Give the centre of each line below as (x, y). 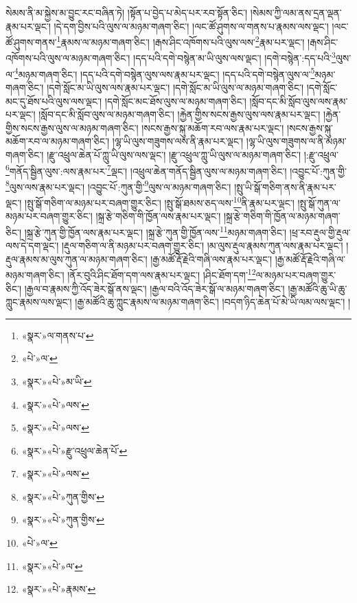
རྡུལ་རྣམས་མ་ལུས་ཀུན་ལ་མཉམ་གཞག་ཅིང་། (77, 259)
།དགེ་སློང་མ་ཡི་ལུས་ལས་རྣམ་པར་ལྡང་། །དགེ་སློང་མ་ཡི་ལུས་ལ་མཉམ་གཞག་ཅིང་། (175, 87)
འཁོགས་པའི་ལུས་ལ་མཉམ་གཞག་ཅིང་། (68, 58)
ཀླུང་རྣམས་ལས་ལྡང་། (39, 302)
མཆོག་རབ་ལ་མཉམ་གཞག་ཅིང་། (58, 141)
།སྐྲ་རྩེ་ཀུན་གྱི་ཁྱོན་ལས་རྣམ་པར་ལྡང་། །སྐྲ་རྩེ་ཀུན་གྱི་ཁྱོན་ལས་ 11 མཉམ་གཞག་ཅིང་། (156, 231)
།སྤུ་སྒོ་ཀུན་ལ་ (319, 202)
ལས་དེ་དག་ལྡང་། (32, 246)
